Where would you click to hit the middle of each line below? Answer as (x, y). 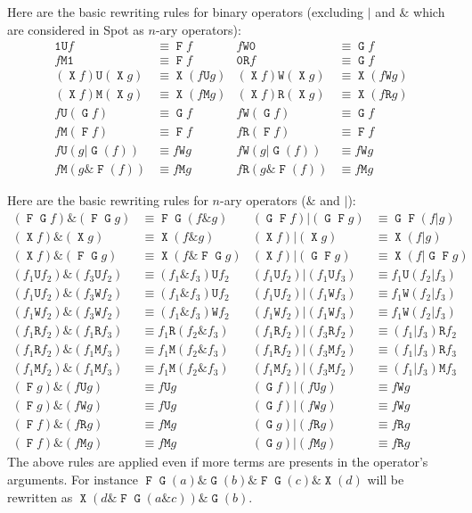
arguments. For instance (73, 480)
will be (386, 480)
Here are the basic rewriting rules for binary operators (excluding (185, 12)
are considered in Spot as (76, 29)
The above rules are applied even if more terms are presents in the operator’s (218, 462)
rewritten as (40, 496)
